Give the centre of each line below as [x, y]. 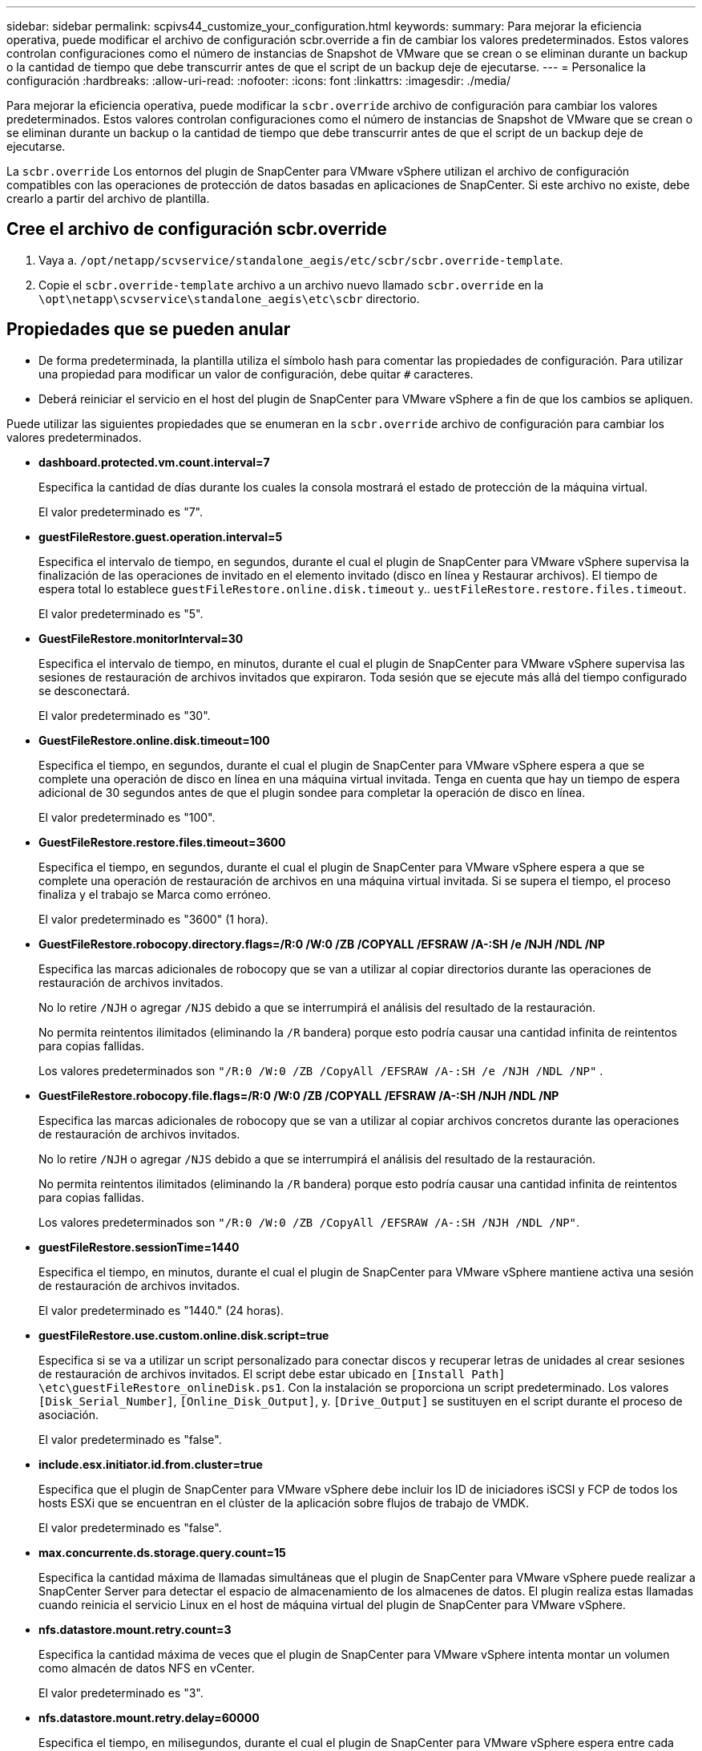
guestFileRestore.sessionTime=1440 [139, 1247]
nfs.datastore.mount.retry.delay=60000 [149, 1717]
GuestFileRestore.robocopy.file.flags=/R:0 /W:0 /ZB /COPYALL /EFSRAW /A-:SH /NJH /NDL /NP [299, 1095]
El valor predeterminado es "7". [121, 512]
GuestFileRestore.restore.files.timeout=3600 [162, 842]
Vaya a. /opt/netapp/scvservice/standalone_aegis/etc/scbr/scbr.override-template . [301, 260]
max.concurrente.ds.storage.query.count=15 [162, 1552]
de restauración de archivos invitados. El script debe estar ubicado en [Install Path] [272, 1373]
